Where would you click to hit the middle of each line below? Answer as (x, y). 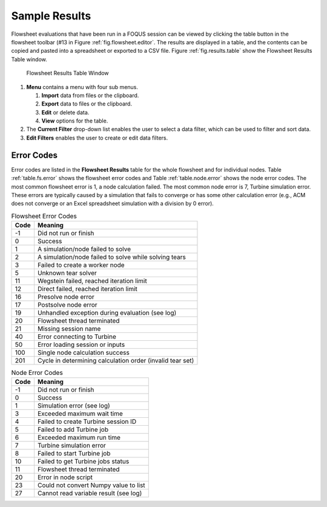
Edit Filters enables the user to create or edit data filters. (97, 138)
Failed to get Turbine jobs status (83, 462)
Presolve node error (66, 297)
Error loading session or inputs (81, 344)
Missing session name (69, 329)
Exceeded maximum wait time (80, 414)
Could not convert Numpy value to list (91, 485)
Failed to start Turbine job (74, 454)
